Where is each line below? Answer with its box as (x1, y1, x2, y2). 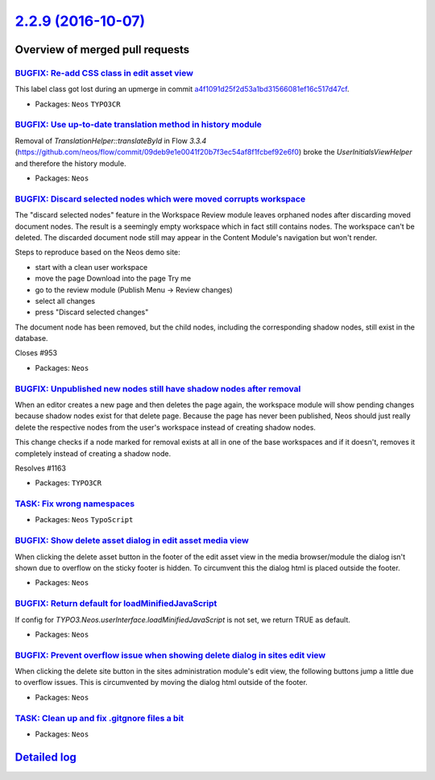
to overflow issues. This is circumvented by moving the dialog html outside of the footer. (14, 678, 308, 687)
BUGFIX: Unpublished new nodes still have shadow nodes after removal (14, 383, 301, 394)
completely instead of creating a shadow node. (14, 448, 172, 458)
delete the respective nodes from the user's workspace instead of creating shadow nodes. (14, 422, 316, 432)
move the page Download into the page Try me (35, 274, 192, 284)
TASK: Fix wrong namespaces (14, 498, 135, 509)
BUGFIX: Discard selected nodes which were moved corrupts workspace (14, 193, 306, 205)
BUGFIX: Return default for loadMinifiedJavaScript (14, 598, 217, 609)
